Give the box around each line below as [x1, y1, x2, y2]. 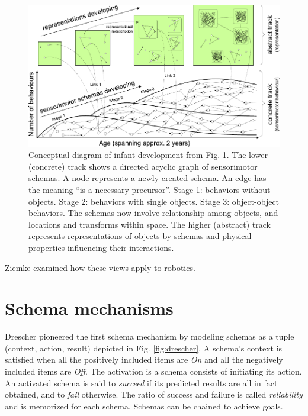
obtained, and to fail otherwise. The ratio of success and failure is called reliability [5, 388, 303, 401]
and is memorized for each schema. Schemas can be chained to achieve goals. [5, 399, 283, 412]
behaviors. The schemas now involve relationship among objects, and [28, 207, 278, 219]
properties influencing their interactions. [28, 241, 174, 253]
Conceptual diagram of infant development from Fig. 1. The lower [28, 149, 268, 161]
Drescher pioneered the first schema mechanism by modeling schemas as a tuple [5, 330, 294, 343]
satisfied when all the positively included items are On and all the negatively [5, 353, 283, 366]
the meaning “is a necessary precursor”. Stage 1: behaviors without [28, 183, 271, 195]
